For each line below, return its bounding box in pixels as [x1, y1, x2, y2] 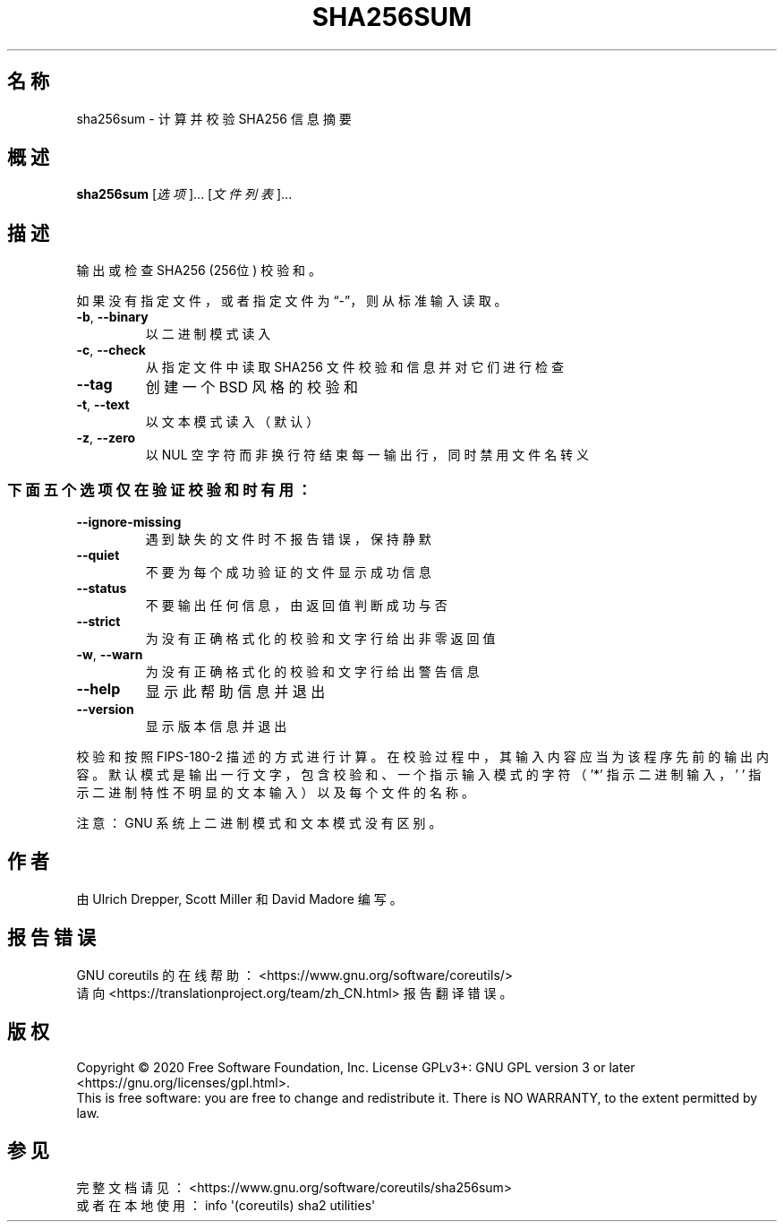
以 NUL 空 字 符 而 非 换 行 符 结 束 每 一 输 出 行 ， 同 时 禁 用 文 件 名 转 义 [145, 447, 590, 463]
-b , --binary [76, 309, 149, 325]
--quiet [76, 547, 120, 563]
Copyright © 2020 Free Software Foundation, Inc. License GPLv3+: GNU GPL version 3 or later [76, 1059, 635, 1075]
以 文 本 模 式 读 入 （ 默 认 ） [145, 414, 320, 430]
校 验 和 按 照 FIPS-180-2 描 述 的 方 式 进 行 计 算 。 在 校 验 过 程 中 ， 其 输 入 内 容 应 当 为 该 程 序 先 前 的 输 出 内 [76, 749, 770, 765]
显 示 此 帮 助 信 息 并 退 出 [145, 683, 326, 701]
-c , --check [76, 342, 146, 358]
